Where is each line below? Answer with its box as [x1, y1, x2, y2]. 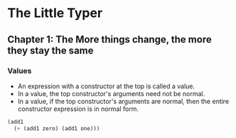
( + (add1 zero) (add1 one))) [14, 124, 100, 132]
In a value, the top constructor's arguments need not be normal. [17, 89, 205, 97]
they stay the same [7, 44, 94, 56]
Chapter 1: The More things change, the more [7, 33, 212, 46]
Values [7, 65, 32, 75]
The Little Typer [7, 5, 103, 21]
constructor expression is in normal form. [17, 105, 139, 113]
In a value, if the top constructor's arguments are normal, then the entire [17, 97, 230, 105]
